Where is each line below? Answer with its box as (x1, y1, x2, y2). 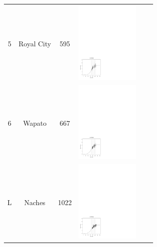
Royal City (18, 38, 51, 48)
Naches (24, 197, 46, 207)
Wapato (23, 117, 47, 128)
